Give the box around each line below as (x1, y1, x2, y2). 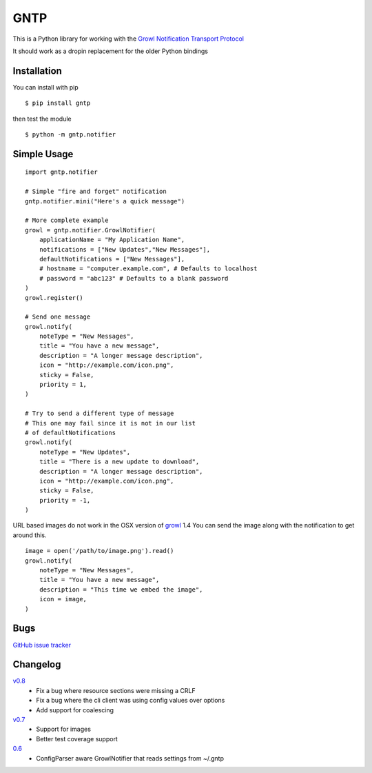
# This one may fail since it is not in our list (25, 419, 196, 427)
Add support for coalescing (36, 705, 114, 714)
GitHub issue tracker (12, 641, 72, 649)
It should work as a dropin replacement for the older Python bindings (12, 47, 208, 55)
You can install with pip (12, 83, 79, 91)
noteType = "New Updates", (39, 448, 131, 456)
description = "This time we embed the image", (39, 585, 203, 593)
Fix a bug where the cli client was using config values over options (36, 696, 225, 705)
